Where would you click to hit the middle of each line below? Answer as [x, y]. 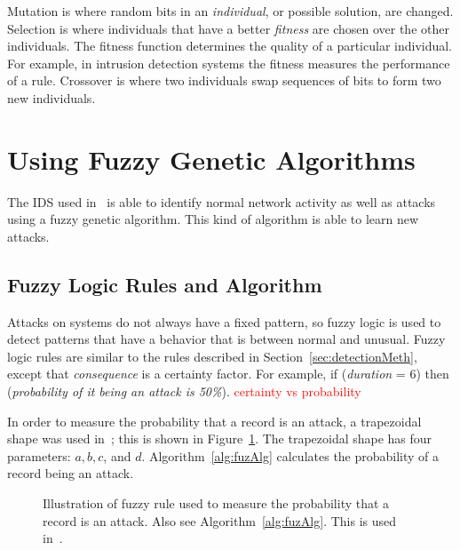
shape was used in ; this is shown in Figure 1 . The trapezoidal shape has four [220, 438]
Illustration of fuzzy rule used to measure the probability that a [216, 503]
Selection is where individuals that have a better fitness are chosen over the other [228, 28]
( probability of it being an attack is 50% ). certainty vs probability [184, 391]
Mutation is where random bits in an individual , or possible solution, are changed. [230, 11]
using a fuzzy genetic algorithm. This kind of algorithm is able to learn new [213, 219]
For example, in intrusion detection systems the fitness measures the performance [229, 63]
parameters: [39, 455]
